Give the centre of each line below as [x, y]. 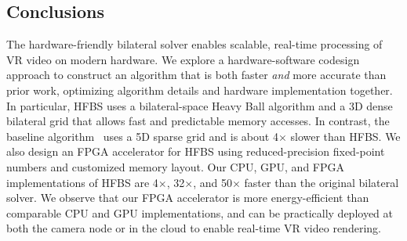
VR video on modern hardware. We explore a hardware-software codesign [183, 59]
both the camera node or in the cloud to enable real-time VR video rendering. [194, 228]
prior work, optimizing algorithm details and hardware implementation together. [200, 90]
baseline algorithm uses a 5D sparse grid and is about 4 [142, 136]
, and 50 [213, 182]
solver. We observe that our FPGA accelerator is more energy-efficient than [188, 198]
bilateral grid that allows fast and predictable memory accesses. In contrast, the [198, 121]
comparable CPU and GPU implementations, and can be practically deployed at [200, 212]
